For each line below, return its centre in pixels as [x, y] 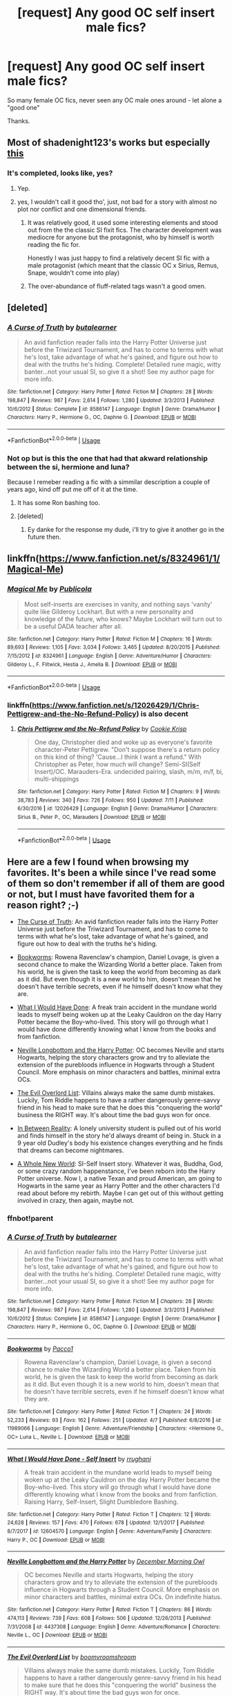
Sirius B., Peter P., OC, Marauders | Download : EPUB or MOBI [91, 818]
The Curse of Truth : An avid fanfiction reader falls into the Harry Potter [118, 922]
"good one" [23, 107]
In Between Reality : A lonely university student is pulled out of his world [119, 1128]
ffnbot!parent [30, 1219]
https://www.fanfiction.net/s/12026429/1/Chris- [116, 705]
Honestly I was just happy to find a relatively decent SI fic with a [118, 258]
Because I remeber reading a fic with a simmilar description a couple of [109, 481]
